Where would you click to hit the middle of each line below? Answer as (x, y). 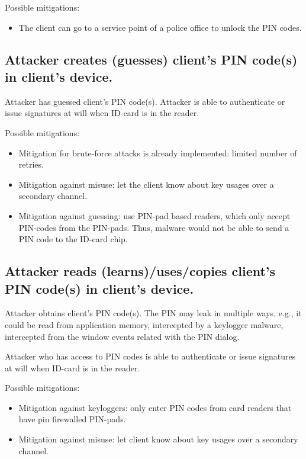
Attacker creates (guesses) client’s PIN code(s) (151, 59)
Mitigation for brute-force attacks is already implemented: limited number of (158, 153)
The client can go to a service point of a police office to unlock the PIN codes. (160, 27)
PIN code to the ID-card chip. (73, 239)
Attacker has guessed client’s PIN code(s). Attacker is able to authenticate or (145, 101)
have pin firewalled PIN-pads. (72, 419)
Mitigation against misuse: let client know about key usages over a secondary (158, 439)
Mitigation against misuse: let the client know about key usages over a (146, 184)
